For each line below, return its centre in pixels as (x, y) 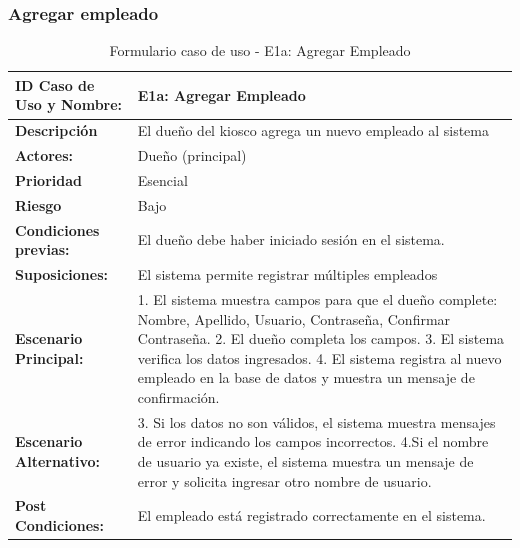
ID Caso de (55, 84)
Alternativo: (57, 460)
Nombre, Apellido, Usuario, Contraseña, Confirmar (294, 318)
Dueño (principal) (192, 155)
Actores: (44, 155)
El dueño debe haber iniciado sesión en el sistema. (291, 239)
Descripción (56, 130)
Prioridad (48, 179)
